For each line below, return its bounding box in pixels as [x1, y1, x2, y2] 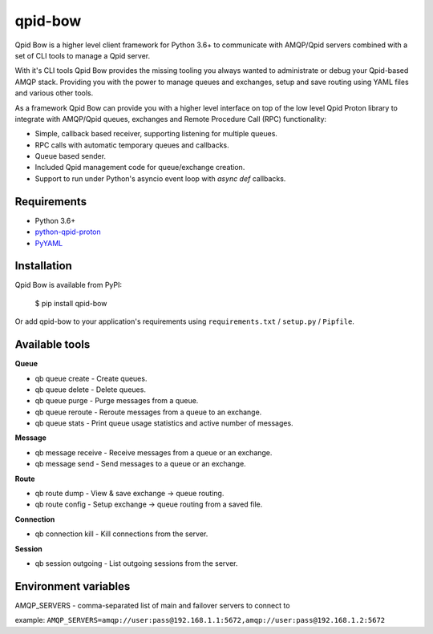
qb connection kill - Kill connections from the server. [34, 529, 208, 539]
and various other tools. [14, 88, 94, 98]
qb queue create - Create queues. [34, 374, 148, 383]
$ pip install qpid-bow [34, 298, 107, 308]
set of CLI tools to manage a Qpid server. [14, 50, 151, 60]
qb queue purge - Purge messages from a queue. [34, 396, 199, 406]
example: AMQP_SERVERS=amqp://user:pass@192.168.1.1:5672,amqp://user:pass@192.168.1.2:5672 [14, 616, 386, 625]
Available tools [14, 337, 91, 352]
